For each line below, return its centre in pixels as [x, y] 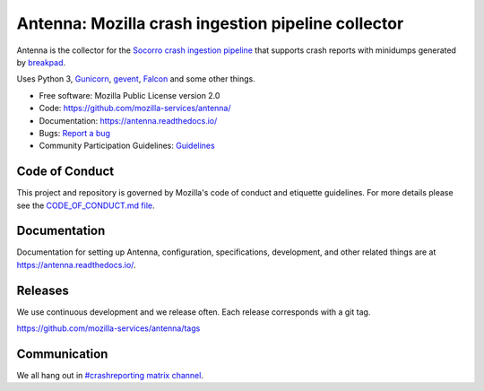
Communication [62, 354]
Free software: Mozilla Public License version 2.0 [130, 95]
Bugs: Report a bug [75, 133]
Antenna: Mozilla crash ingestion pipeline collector [210, 23]
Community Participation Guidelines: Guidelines [127, 146]
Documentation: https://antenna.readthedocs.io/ [128, 120]
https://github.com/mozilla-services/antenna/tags [108, 328]
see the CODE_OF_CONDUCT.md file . [86, 205]
